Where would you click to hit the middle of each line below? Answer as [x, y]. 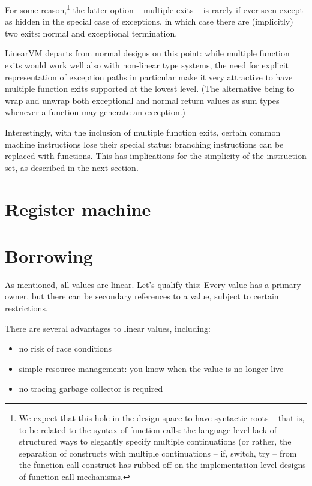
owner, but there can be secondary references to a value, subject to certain [142, 296]
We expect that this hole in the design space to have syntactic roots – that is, [162, 418]
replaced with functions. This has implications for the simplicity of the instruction [156, 156]
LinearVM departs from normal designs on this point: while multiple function [147, 53]
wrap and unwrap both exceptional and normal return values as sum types [142, 100]
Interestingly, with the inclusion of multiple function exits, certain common [143, 132]
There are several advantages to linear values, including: [108, 328]
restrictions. [26, 308]
